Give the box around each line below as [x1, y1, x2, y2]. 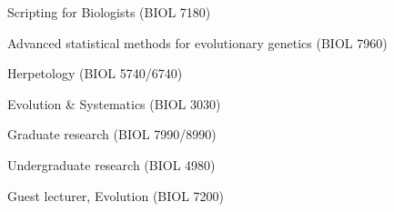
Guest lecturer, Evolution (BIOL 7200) [7, 186, 225, 205]
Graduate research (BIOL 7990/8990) [7, 125, 217, 144]
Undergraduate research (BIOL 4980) [7, 155, 216, 174]
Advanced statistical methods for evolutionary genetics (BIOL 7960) [7, 33, 388, 52]
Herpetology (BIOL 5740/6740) [7, 64, 183, 83]
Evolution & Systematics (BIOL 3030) [7, 94, 221, 113]
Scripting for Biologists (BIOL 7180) [7, 3, 211, 21]
